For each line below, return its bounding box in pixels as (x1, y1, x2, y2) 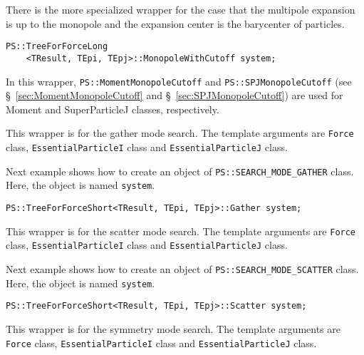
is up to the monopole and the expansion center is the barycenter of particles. (6, 16, 345, 31)
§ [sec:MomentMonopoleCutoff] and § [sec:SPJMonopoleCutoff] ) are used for (6, 88, 343, 103)
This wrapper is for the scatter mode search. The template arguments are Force (6, 223, 356, 238)
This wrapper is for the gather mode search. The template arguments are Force (6, 125, 354, 140)
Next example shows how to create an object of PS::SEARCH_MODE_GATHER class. (6, 163, 354, 178)
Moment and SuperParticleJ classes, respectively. (6, 101, 219, 116)
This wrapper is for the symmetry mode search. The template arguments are (6, 321, 340, 336)
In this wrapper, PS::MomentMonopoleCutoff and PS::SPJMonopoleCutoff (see (6, 73, 352, 88)
